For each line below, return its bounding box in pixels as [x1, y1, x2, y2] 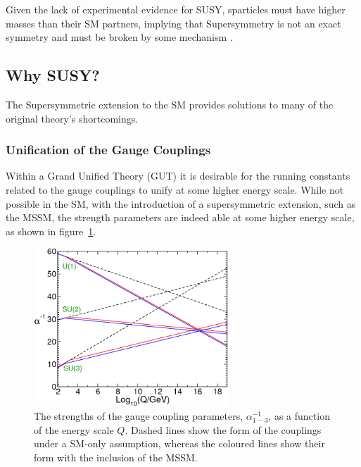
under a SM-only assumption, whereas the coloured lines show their [34, 436, 325, 451]
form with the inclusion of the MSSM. [34, 450, 198, 465]
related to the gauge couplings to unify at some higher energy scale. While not [6, 182, 344, 197]
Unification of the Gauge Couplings [6, 141, 211, 158]
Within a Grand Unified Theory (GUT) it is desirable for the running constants [6, 168, 350, 183]
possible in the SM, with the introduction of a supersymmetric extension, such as [6, 196, 356, 211]
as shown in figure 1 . [6, 223, 96, 238]
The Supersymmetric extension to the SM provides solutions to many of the [6, 96, 334, 111]
